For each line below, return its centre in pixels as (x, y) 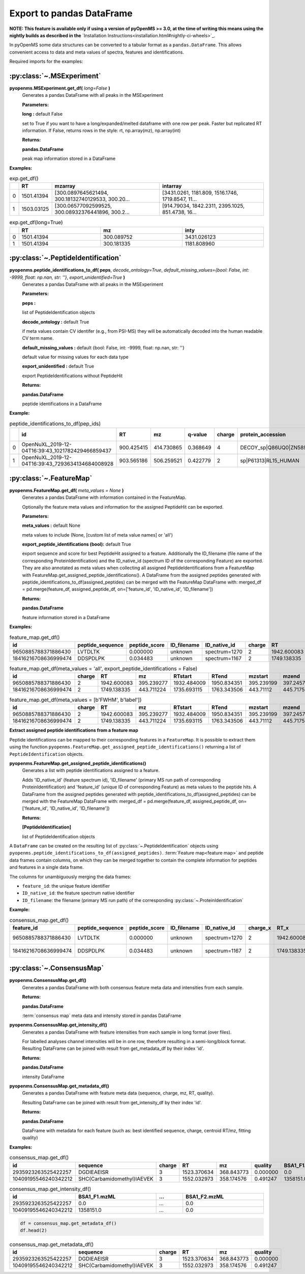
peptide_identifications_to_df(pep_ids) (55, 424)
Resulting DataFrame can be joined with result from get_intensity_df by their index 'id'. (112, 1102)
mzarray (65, 186)
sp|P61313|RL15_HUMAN (270, 461)
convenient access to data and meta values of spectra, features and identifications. (97, 52)
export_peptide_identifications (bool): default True (77, 544)
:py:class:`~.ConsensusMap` (57, 968)
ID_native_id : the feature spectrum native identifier (78, 893)
